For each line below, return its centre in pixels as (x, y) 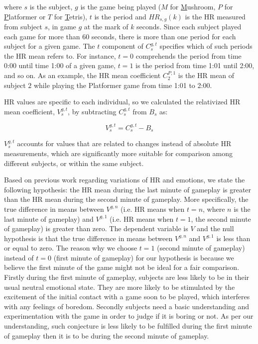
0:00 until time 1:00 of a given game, (60, 65)
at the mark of (106, 27)
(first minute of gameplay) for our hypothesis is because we (144, 257)
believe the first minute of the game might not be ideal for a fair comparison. (122, 267)
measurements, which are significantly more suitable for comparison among (119, 153)
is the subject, (51, 6)
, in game (62, 27)
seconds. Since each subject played (189, 27)
